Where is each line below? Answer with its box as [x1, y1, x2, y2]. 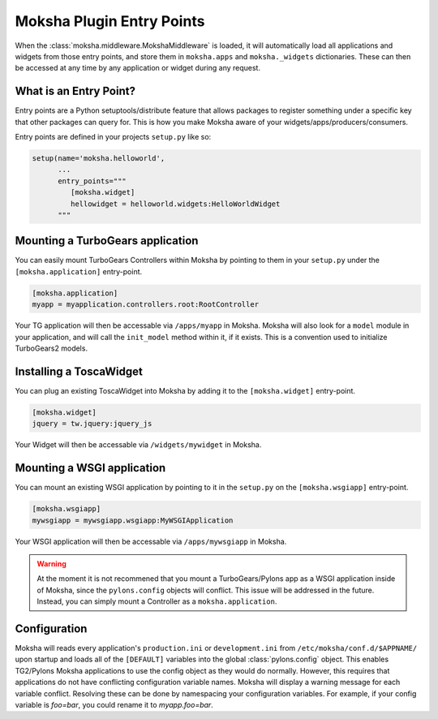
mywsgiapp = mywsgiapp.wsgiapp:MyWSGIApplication [32, 515, 234, 525]
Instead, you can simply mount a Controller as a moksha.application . [36, 596, 277, 606]
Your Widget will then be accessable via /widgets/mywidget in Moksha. [15, 440, 262, 450]
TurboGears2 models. [15, 343, 88, 353]
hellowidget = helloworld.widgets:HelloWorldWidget [70, 199, 281, 209]
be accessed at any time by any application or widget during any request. [15, 63, 261, 73]
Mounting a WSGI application [15, 461, 166, 475]
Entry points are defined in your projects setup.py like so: [15, 132, 212, 142]
